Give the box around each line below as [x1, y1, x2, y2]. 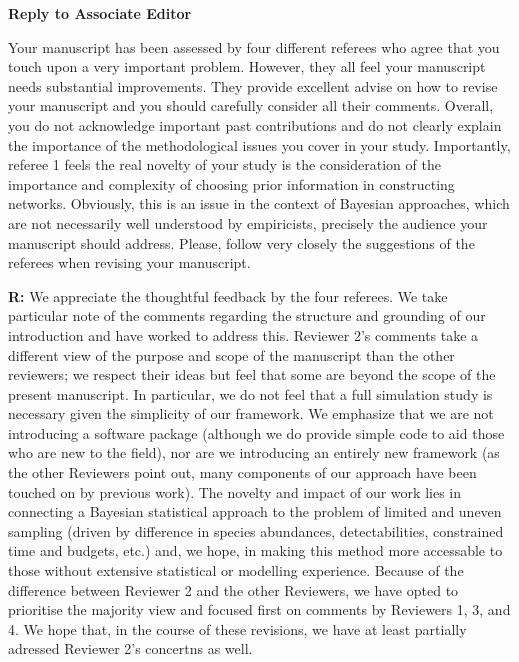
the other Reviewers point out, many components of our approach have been [8, 462, 477, 483]
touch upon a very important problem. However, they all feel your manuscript [8, 56, 486, 77]
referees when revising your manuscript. [8, 252, 251, 273]
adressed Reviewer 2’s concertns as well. [8, 638, 253, 659]
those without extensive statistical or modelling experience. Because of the [8, 560, 464, 581]
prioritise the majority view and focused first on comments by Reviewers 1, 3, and [8, 599, 511, 620]
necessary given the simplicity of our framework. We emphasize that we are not [8, 403, 494, 424]
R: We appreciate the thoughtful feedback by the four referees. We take [8, 285, 448, 306]
